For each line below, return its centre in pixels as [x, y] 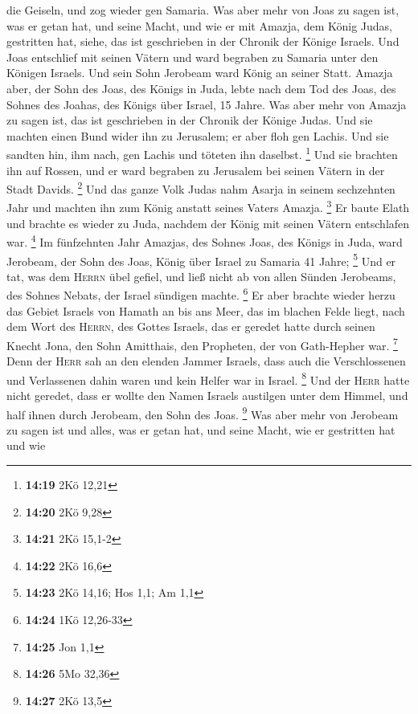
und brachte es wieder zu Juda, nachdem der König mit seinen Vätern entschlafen [208, 223]
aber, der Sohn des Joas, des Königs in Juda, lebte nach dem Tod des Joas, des [201, 88]
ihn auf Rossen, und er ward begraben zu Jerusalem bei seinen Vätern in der [196, 170]
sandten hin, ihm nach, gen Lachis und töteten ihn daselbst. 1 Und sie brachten [202, 153]
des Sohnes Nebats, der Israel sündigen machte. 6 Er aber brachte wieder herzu [201, 294]
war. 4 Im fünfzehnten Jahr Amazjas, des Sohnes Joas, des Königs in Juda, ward [205, 241]
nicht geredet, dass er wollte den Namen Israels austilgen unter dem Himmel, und [207, 395]
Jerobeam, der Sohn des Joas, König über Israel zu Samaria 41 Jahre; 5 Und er [201, 259]
